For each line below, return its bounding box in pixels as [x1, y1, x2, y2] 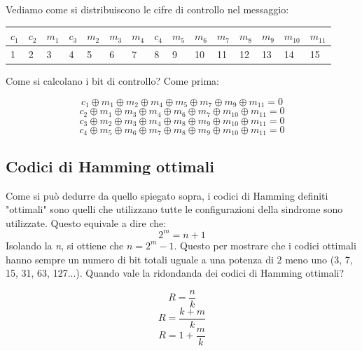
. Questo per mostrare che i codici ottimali [174, 238, 356, 252]
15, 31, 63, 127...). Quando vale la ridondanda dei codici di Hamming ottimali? [6, 266, 344, 280]
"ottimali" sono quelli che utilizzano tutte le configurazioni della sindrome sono [6, 202, 343, 216]
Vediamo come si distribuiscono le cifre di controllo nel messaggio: [6, 2, 289, 16]
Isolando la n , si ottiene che [6, 238, 124, 252]
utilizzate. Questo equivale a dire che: [6, 215, 167, 230]
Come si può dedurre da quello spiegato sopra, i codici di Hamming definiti [6, 188, 328, 202]
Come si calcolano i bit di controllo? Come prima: [6, 74, 220, 88]
